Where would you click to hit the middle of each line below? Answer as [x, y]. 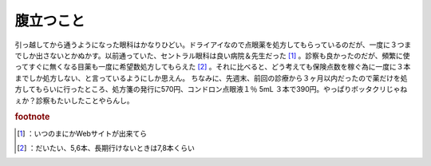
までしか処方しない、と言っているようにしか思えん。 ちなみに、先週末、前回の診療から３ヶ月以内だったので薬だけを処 [211, 78]
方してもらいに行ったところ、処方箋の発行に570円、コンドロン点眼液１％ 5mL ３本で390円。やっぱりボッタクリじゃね [211, 89]
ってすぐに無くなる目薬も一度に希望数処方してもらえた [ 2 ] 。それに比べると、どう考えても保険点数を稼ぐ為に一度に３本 [213, 67]
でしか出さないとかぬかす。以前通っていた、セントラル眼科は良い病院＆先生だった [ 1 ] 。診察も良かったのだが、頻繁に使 [212, 55]
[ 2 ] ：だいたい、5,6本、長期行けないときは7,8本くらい [106, 148]
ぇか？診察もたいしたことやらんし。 [74, 101]
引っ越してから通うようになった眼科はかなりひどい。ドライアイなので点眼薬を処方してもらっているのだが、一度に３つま [213, 45]
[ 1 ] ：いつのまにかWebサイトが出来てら [82, 133]
